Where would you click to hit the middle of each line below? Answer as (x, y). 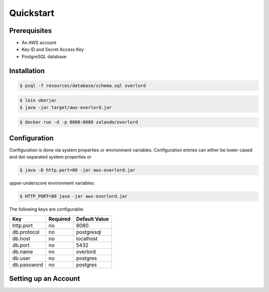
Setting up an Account (45, 279)
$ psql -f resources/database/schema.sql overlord (83, 85)
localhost (87, 238)
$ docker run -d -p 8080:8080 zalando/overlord (79, 122)
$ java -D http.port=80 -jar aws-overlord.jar (77, 170)
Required (60, 219)
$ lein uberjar (38, 100)
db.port (21, 245)
